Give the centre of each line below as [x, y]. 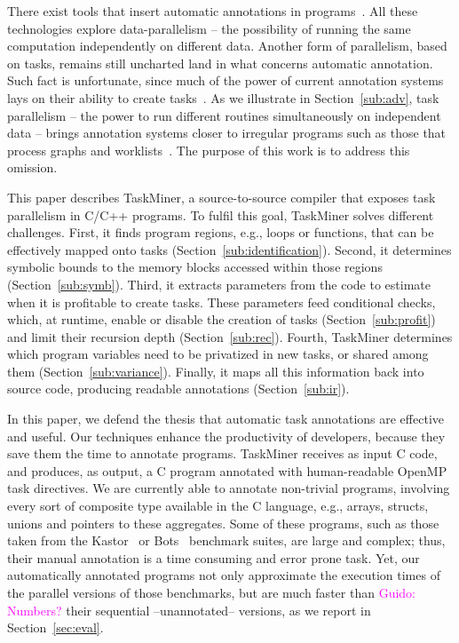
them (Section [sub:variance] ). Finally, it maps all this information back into [216, 371]
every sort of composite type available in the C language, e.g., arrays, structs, [218, 506]
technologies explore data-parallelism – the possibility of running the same [209, 28]
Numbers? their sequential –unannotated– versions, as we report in [189, 610]
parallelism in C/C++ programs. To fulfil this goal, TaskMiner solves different [221, 214]
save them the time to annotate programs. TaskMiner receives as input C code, [222, 453]
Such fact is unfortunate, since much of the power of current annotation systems [226, 80]
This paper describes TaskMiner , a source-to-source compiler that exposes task [222, 197]
